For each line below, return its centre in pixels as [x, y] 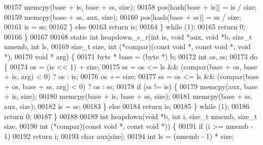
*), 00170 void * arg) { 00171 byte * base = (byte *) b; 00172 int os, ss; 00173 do [131, 56]
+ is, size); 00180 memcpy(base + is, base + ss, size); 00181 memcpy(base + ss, [128, 96]
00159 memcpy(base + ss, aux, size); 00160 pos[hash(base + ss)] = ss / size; [123, 16]
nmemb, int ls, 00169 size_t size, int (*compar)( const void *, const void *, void [127, 46]
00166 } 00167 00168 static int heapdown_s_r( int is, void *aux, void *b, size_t [128, 36]
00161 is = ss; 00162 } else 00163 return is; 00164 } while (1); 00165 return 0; [125, 27]
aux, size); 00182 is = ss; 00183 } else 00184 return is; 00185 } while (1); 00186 [127, 106]
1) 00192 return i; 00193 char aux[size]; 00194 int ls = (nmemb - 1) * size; [119, 136]
